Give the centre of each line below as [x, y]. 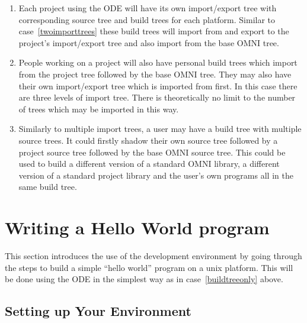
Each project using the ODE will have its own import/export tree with [148, 8]
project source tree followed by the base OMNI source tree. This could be [152, 152]
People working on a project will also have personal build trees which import [158, 62]
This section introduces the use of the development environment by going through [153, 256]
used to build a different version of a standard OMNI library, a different [149, 164]
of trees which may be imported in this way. [99, 109]
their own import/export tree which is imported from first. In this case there [158, 85]
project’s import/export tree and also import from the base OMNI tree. [149, 42]
